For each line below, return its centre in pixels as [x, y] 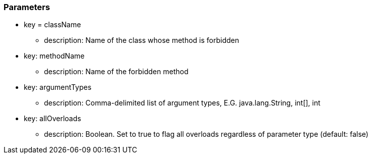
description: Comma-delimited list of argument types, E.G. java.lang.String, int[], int [182, 103]
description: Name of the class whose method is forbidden [142, 40]
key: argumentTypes [58, 87]
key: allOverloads [53, 119]
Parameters [27, 7]
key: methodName [54, 56]
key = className [53, 25]
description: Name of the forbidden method [116, 72]
